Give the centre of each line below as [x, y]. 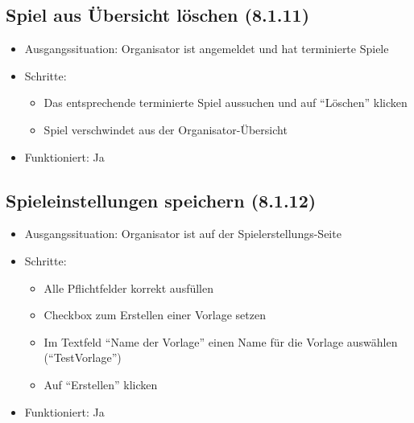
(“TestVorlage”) [83, 357]
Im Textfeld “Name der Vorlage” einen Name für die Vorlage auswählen [221, 341]
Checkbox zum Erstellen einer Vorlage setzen [155, 315]
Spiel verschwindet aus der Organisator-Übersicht [166, 129]
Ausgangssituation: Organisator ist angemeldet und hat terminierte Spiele [207, 49]
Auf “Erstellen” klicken [101, 384]
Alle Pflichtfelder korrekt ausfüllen [129, 287]
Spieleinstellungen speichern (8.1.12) [161, 200]
